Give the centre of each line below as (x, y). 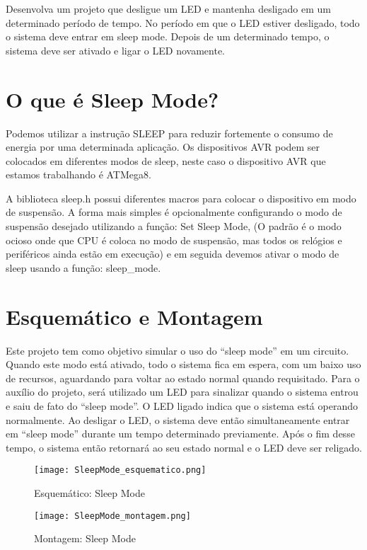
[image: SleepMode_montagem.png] (112, 516)
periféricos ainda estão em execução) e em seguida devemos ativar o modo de (173, 254)
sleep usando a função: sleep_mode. (83, 267)
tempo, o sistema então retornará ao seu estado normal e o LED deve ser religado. (184, 447)
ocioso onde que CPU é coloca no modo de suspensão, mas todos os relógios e (174, 240)
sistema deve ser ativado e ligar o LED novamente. (116, 50)
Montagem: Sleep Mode (85, 538)
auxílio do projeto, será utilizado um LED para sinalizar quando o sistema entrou (182, 392)
